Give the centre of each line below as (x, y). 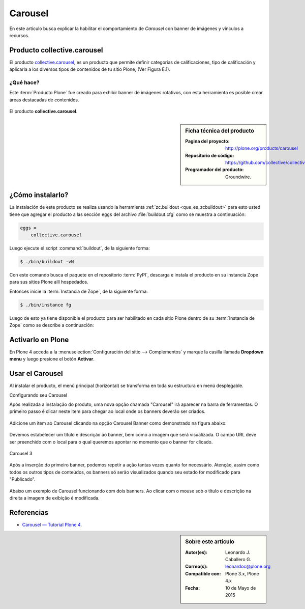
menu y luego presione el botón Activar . (52, 359)
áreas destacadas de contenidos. (44, 100)
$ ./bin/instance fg (45, 305)
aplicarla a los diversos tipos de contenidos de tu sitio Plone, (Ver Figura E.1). (90, 69)
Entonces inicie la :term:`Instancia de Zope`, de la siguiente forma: (79, 291)
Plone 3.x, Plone (242, 573)
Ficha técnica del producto (220, 131)
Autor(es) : (196, 552)
